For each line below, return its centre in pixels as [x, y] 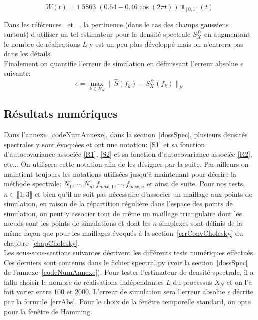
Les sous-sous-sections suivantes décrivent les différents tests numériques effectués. [129, 253]
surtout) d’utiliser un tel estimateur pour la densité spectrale [97, 34]
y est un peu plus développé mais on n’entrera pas [166, 44]
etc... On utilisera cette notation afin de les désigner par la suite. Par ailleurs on [126, 164]
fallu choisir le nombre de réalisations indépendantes [84, 282]
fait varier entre [28, 292]
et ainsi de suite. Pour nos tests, [196, 184]
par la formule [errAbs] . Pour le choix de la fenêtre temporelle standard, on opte [127, 302]
